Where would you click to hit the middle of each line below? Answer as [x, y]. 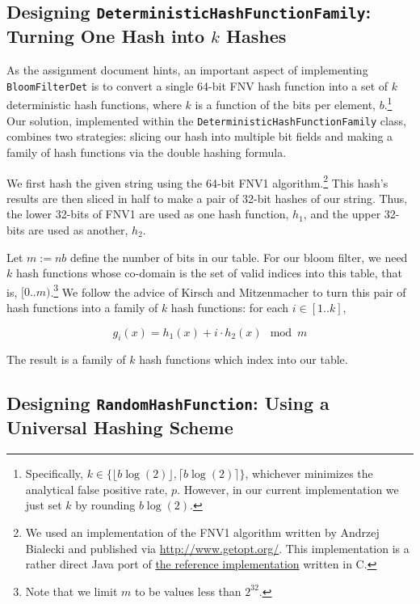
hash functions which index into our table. [244, 359]
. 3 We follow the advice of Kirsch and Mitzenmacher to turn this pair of [228, 290]
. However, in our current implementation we [288, 489]
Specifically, [54, 473]
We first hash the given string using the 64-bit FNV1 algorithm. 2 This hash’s [197, 181]
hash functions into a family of [82, 307]
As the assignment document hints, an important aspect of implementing [187, 70]
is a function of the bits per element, [285, 105]
